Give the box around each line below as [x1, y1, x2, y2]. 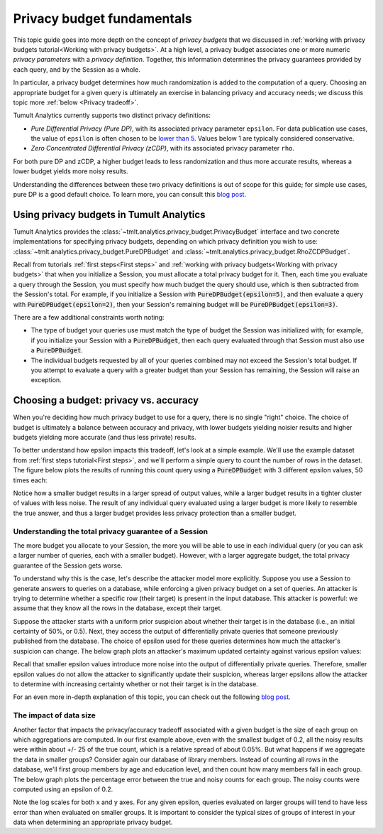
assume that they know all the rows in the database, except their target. [13, 604, 223, 612]
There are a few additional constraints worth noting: [13, 313, 165, 322]
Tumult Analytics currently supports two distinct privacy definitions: [13, 111, 211, 120]
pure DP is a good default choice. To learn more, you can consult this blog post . [13, 190, 247, 199]
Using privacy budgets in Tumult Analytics [13, 208, 206, 220]
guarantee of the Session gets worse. [13, 561, 123, 570]
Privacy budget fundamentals [13, 11, 192, 26]
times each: [13, 476, 48, 484]
